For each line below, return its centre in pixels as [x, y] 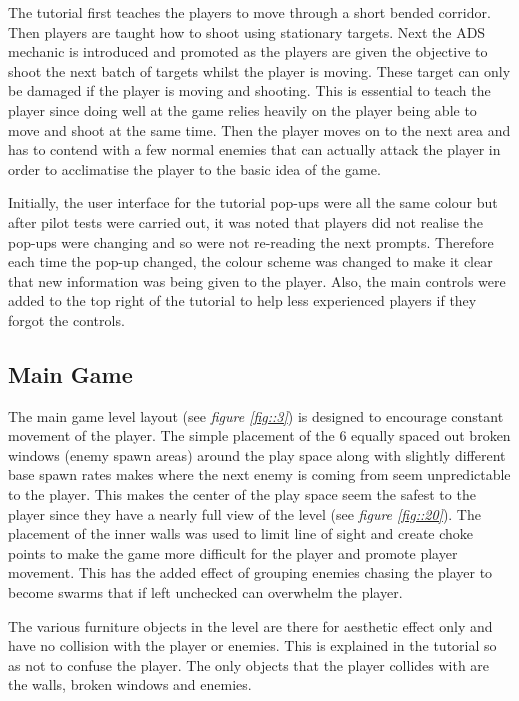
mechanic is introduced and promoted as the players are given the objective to [248, 51]
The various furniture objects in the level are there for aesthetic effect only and [250, 625]
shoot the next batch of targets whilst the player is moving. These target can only [259, 70]
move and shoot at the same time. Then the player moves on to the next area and [259, 129]
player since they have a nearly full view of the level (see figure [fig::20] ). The [244, 513]
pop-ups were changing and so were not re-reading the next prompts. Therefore [251, 241]
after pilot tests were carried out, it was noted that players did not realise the [246, 221]
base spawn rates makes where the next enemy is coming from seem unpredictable [259, 474]
